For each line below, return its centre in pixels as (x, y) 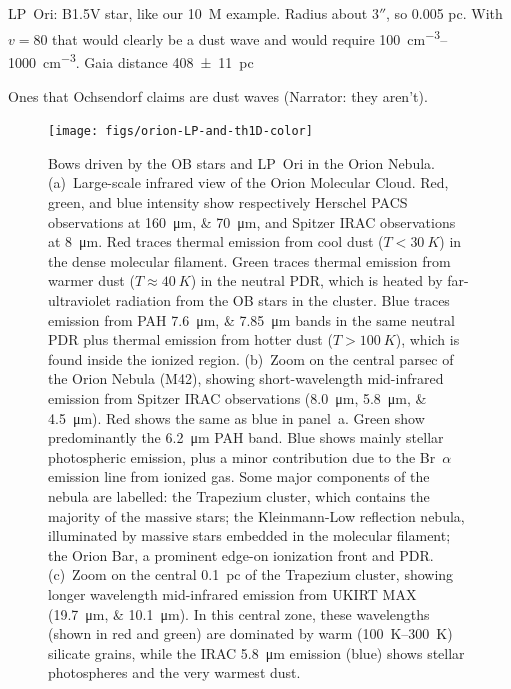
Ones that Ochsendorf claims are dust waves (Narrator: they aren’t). (218, 95)
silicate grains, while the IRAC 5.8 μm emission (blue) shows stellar (256, 652)
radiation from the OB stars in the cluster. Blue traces (282, 300)
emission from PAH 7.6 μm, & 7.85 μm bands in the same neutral (251, 319)
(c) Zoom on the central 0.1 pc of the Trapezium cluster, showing (251, 574)
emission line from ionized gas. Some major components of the (239, 476)
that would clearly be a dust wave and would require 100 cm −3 (246, 37)
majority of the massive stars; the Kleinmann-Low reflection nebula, (256, 515)
